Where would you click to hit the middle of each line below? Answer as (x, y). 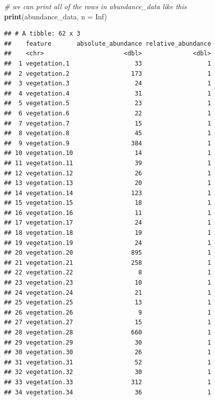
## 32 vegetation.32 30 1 (108, 372)
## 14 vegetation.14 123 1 (108, 193)
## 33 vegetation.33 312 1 (108, 382)
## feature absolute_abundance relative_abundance (108, 43)
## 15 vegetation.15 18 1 (108, 203)
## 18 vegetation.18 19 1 (108, 233)
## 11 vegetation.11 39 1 (108, 163)
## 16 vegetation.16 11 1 (108, 213)
